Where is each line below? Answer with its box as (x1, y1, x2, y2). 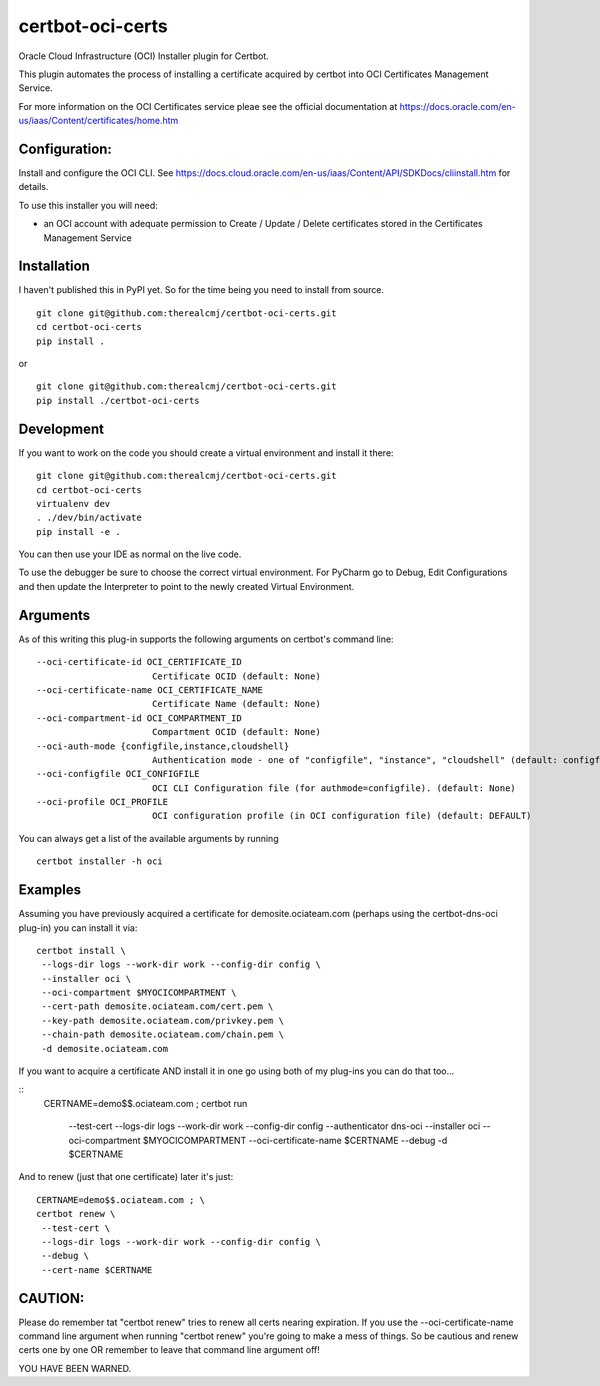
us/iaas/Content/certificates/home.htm (18, 115, 179, 127)
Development (18, 420, 105, 437)
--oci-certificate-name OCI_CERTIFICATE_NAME (36, 684, 264, 695)
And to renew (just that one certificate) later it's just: (18, 1171, 234, 1183)
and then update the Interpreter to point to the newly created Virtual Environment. (18, 580, 355, 592)
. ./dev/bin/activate (36, 512, 142, 524)
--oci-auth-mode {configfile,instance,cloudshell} (36, 740, 290, 752)
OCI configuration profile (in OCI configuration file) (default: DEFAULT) (151, 810, 532, 822)
